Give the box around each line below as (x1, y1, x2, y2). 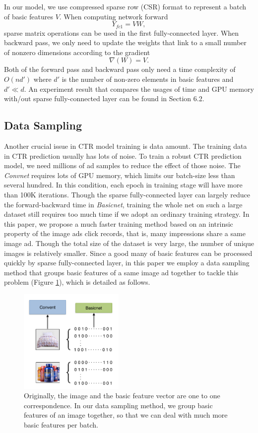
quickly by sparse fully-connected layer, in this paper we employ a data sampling (4, 257, 250, 268)
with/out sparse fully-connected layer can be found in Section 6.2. (4, 93, 204, 104)
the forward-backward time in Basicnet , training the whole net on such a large (4, 199, 243, 209)
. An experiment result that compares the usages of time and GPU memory (24, 83, 254, 94)
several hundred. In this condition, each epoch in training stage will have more (4, 180, 243, 190)
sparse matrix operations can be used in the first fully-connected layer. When (4, 27, 239, 38)
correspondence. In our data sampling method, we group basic (24, 400, 213, 410)
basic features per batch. (24, 420, 98, 430)
